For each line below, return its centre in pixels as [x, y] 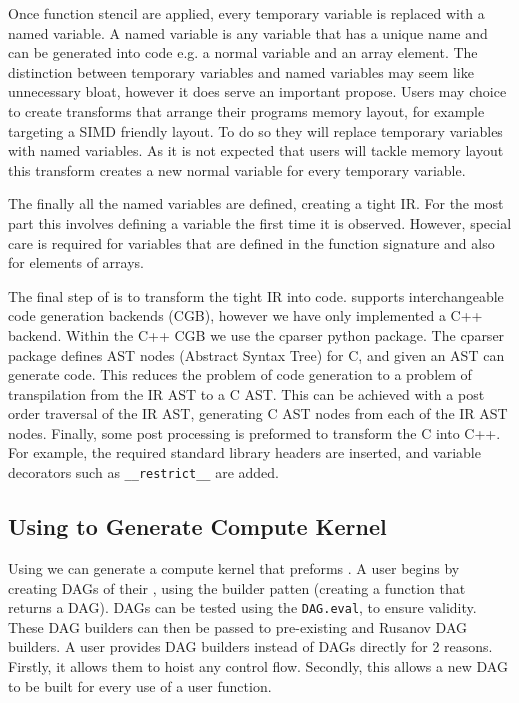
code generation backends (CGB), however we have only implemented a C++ [245, 315]
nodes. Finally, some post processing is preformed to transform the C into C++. [254, 432]
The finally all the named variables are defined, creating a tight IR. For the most [256, 203]
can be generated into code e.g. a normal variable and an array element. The [243, 52]
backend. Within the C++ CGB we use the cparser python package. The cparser [256, 334]
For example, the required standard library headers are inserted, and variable [244, 452]
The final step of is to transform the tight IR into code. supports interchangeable [256, 295]
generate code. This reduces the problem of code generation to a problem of [240, 374]
